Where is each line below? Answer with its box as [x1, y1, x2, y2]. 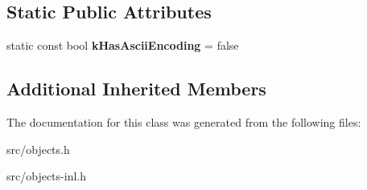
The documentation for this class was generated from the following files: [6, 114, 361, 130]
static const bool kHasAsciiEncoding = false [6, 37, 239, 54]
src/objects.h [6, 140, 70, 157]
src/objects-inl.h [6, 168, 86, 184]
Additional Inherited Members [6, 76, 266, 101]
